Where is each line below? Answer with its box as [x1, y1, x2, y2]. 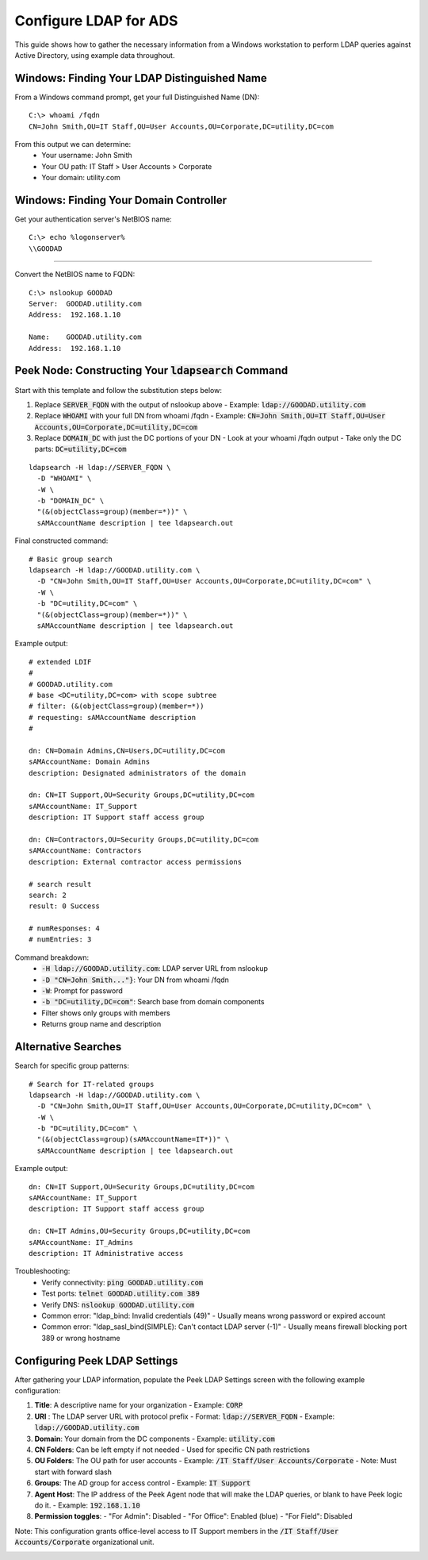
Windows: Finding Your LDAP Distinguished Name [14, 71, 267, 85]
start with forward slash [34, 1467, 113, 1477]
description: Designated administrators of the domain [29, 768, 246, 777]
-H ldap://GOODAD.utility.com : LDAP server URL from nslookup [41, 964, 269, 973]
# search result [29, 880, 92, 888]
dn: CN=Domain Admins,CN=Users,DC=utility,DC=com [29, 746, 226, 755]
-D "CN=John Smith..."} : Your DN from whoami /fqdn [41, 975, 230, 984]
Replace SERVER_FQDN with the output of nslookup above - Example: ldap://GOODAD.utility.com [34, 399, 366, 409]
